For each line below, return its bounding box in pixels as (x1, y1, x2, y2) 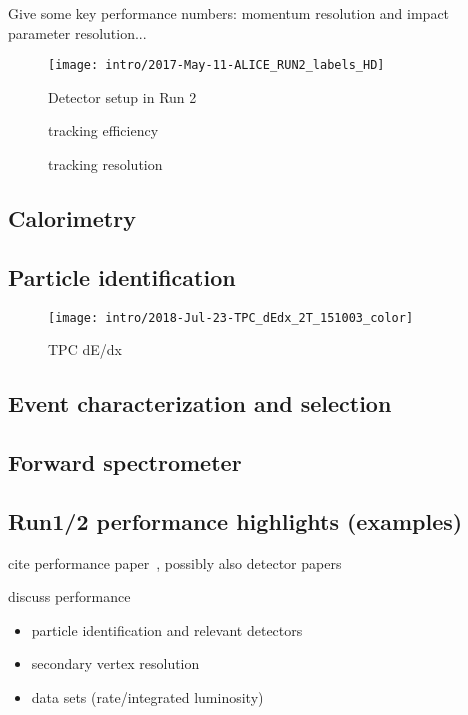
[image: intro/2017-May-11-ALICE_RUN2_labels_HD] (48, 58, 385, 73)
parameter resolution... (8, 22, 147, 43)
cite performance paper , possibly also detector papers (8, 552, 342, 573)
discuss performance (8, 586, 131, 607)
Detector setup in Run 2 (48, 86, 197, 107)
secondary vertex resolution (31, 653, 200, 674)
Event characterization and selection (8, 388, 392, 419)
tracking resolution (48, 154, 163, 175)
